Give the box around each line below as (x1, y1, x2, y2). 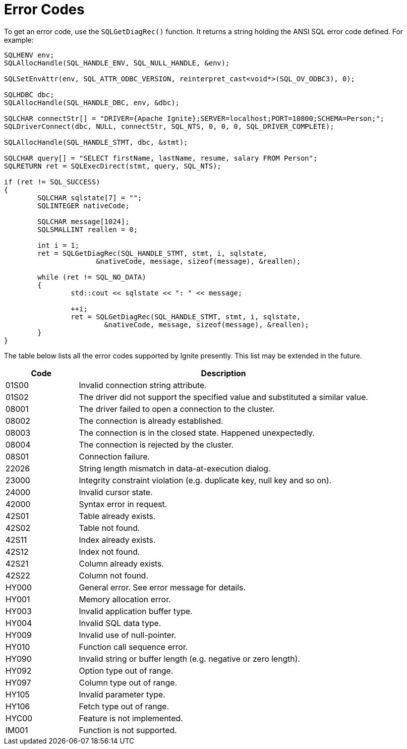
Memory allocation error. (79, 594, 171, 604)
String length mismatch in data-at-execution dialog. (79, 463, 271, 473)
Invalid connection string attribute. (79, 380, 207, 390)
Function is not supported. (79, 725, 177, 735)
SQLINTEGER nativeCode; (37, 201, 129, 210)
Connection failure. (79, 451, 150, 461)
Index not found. (79, 546, 140, 557)
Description (201, 368, 246, 378)
